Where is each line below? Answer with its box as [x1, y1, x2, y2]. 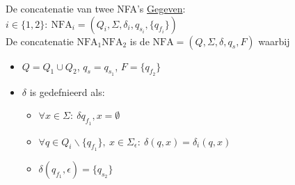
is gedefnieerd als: [29, 84, 105, 99]
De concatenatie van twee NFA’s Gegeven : [6, 1, 186, 15]
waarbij [258, 33, 290, 48]
